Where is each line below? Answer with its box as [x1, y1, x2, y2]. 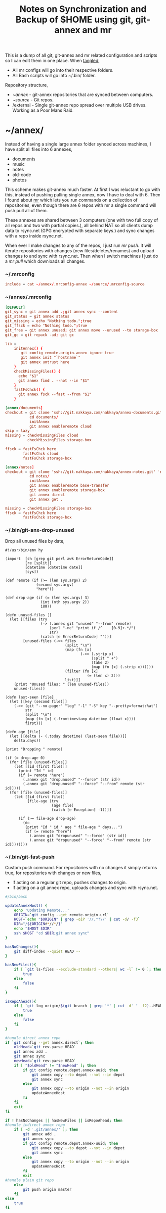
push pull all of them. [5, 208, 48, 214]
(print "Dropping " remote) [5, 746, 63, 751]
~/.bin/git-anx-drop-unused [5, 527, 74, 534]
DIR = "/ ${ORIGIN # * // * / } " [14, 922, 63, 927]
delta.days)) [14, 738, 41, 743]
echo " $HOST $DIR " [14, 926, 52, 931]
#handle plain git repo [5, 1177, 54, 1183]
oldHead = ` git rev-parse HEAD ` [14, 1045, 77, 1050]
